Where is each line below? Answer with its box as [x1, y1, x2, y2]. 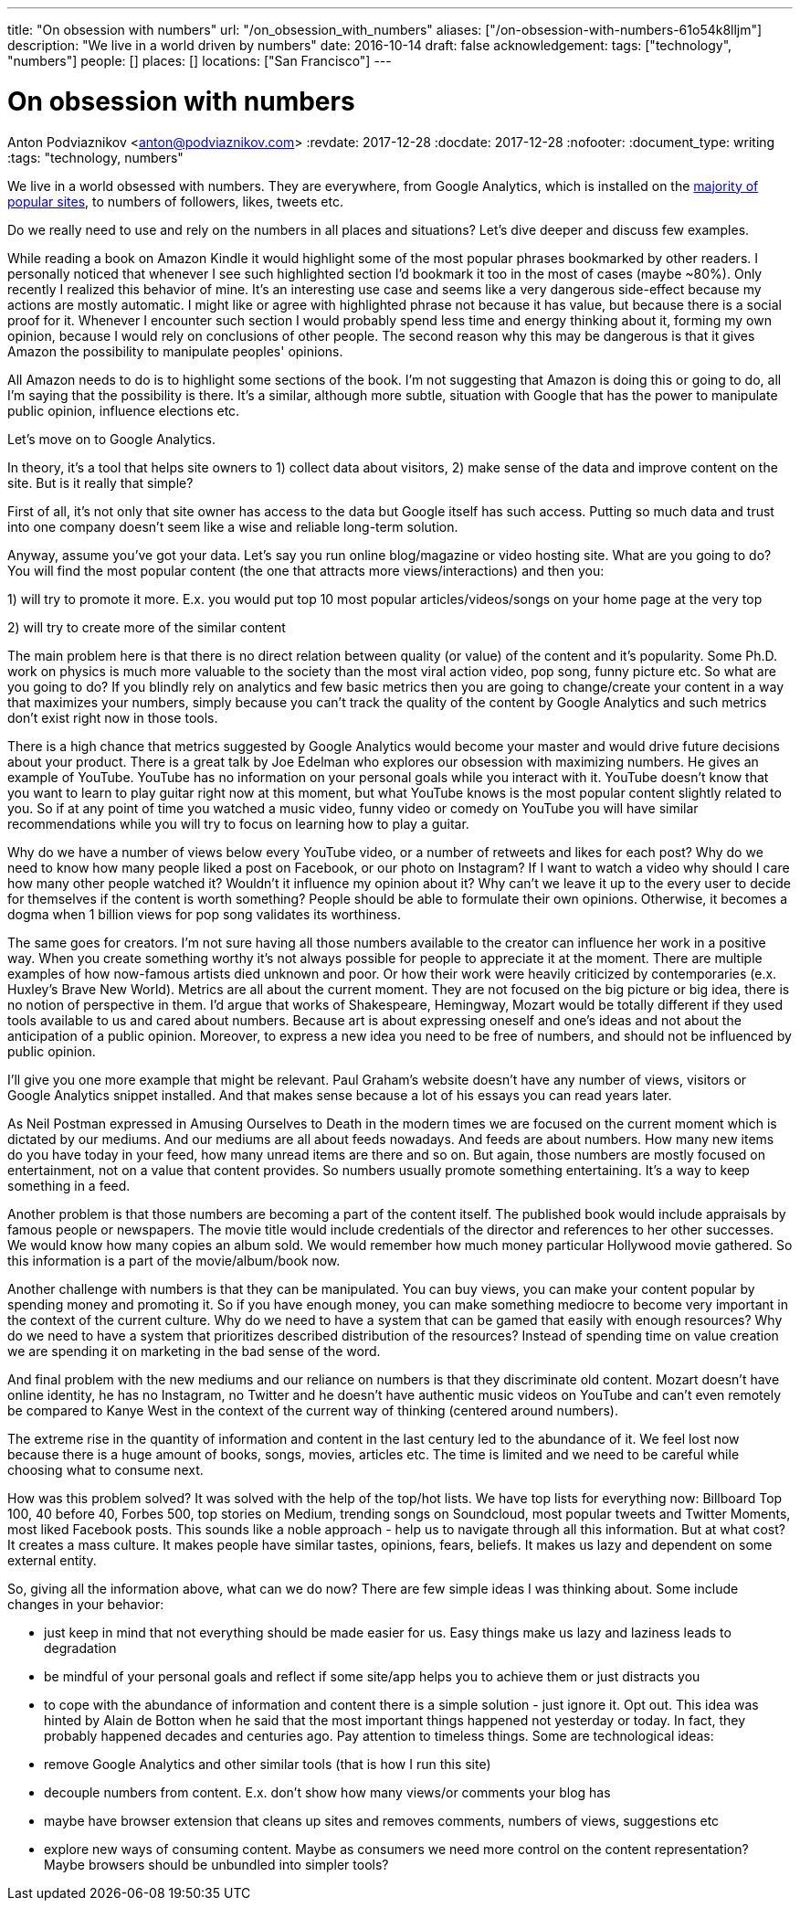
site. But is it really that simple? [7, 474, 194, 491]
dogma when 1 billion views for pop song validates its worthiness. [7, 906, 402, 922]
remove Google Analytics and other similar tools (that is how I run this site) [44, 1755, 491, 1772]
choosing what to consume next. [7, 1461, 204, 1478]
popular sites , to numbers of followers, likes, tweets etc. [7, 193, 343, 209]
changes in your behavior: [7, 1595, 164, 1612]
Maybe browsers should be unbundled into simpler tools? [44, 1856, 389, 1872]
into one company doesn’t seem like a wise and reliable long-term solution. [7, 518, 458, 535]
